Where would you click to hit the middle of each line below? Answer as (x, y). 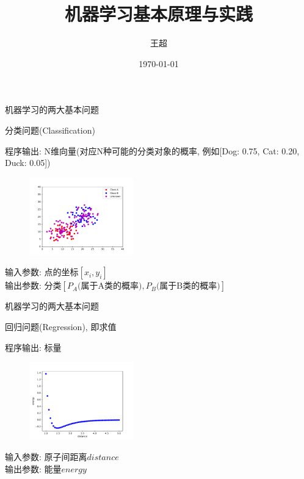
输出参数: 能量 (33, 468)
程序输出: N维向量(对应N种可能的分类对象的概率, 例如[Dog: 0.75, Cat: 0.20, (152, 150)
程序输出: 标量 (33, 347)
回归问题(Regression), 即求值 (61, 327)
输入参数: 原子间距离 (46, 457)
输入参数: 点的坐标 (42, 272)
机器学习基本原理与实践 (158, 14)
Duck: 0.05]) (28, 163)
